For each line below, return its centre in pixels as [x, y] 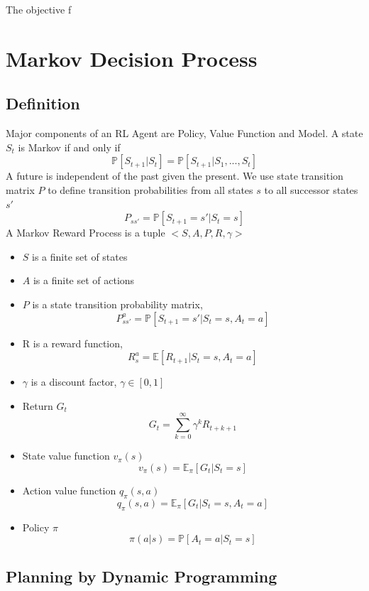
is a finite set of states [80, 256]
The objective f [39, 9]
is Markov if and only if [69, 147]
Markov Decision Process [132, 58]
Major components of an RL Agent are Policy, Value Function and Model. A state [184, 133]
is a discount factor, [74, 382]
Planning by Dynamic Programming [142, 576]
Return [38, 405]
